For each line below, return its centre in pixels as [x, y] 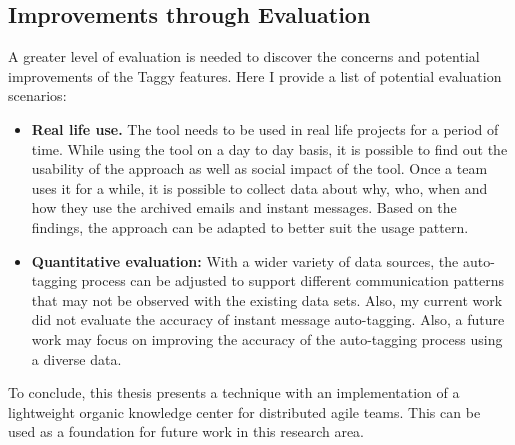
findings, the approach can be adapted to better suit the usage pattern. [250, 226]
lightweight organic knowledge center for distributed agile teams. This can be [244, 411]
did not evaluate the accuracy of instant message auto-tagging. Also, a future [268, 319]
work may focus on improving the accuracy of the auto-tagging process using [267, 338]
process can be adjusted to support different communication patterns [293, 280]
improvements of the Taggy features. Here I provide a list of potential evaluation [255, 75]
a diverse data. [76, 358]
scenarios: [37, 95]
